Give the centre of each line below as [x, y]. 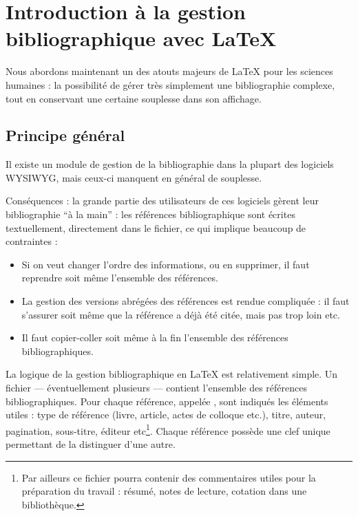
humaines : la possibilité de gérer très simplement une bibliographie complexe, [170, 84]
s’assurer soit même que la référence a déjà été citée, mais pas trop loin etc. [181, 314]
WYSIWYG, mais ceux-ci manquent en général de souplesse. [134, 177]
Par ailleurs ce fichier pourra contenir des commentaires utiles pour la [169, 477]
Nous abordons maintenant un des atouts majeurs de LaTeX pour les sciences [169, 71]
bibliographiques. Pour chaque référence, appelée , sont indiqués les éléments [167, 401]
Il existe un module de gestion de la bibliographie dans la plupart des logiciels [170, 164]
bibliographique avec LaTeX [141, 38]
